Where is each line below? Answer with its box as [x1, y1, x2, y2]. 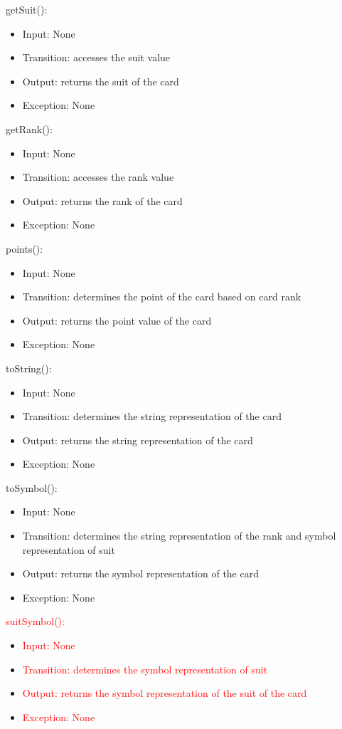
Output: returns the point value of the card [22, 313, 212, 327]
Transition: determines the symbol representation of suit [22, 661, 268, 676]
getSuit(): [6, 2, 48, 16]
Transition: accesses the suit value [22, 50, 171, 65]
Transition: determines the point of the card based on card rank [22, 289, 301, 304]
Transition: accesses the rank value [22, 169, 174, 184]
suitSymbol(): [6, 614, 65, 629]
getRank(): [6, 121, 53, 136]
